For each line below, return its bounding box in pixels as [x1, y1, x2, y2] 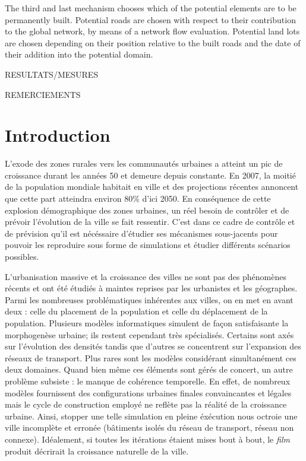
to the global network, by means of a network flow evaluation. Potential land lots [5, 25, 300, 37]
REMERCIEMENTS [5, 88, 81, 100]
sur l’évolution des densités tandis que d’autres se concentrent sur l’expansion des [5, 340, 301, 352]
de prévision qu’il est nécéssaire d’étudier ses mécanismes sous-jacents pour [5, 227, 278, 239]
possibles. [5, 250, 39, 263]
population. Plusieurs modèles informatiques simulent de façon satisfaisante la [5, 317, 289, 329]
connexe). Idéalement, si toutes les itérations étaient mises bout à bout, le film [5, 433, 290, 445]
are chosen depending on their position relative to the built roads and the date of [5, 36, 301, 49]
